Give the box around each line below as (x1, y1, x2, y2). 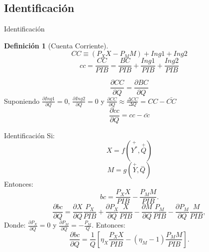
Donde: (4, 220, 26, 230)
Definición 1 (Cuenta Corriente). (4, 40, 108, 50)
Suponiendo (4, 95, 40, 106)
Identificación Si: (4, 130, 55, 140)
